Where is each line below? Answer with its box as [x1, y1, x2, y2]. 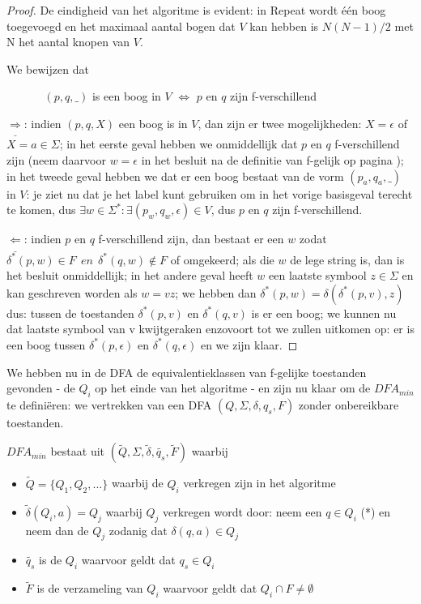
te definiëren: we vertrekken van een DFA [6, 396, 212, 413]
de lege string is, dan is [290, 251, 405, 268]
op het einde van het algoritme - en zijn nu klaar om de [95, 379, 371, 396]
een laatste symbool [269, 267, 367, 284]
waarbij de [111, 474, 164, 491]
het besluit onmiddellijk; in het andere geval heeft [6, 267, 253, 284]
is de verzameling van [36, 580, 143, 597]
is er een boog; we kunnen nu [251, 304, 397, 321]
